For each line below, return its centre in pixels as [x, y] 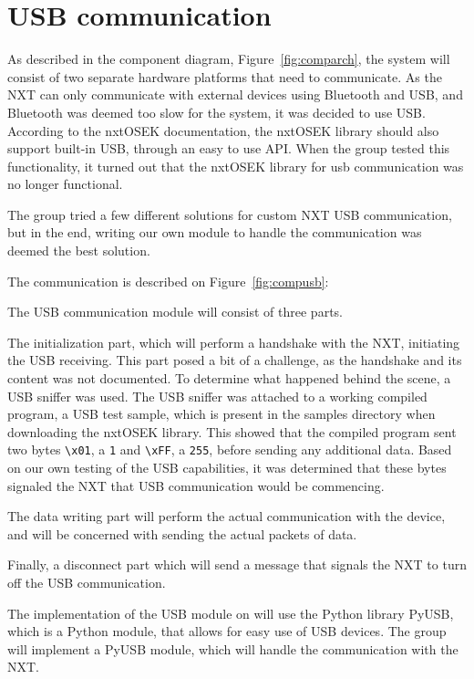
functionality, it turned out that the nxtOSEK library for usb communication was [236, 166]
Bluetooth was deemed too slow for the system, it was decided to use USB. [216, 112]
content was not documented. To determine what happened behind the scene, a [229, 378]
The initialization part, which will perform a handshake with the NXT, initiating [234, 342]
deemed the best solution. [79, 251]
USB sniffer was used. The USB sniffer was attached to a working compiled [217, 396]
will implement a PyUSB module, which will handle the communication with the [233, 648]
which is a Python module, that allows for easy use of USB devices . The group [227, 631]
